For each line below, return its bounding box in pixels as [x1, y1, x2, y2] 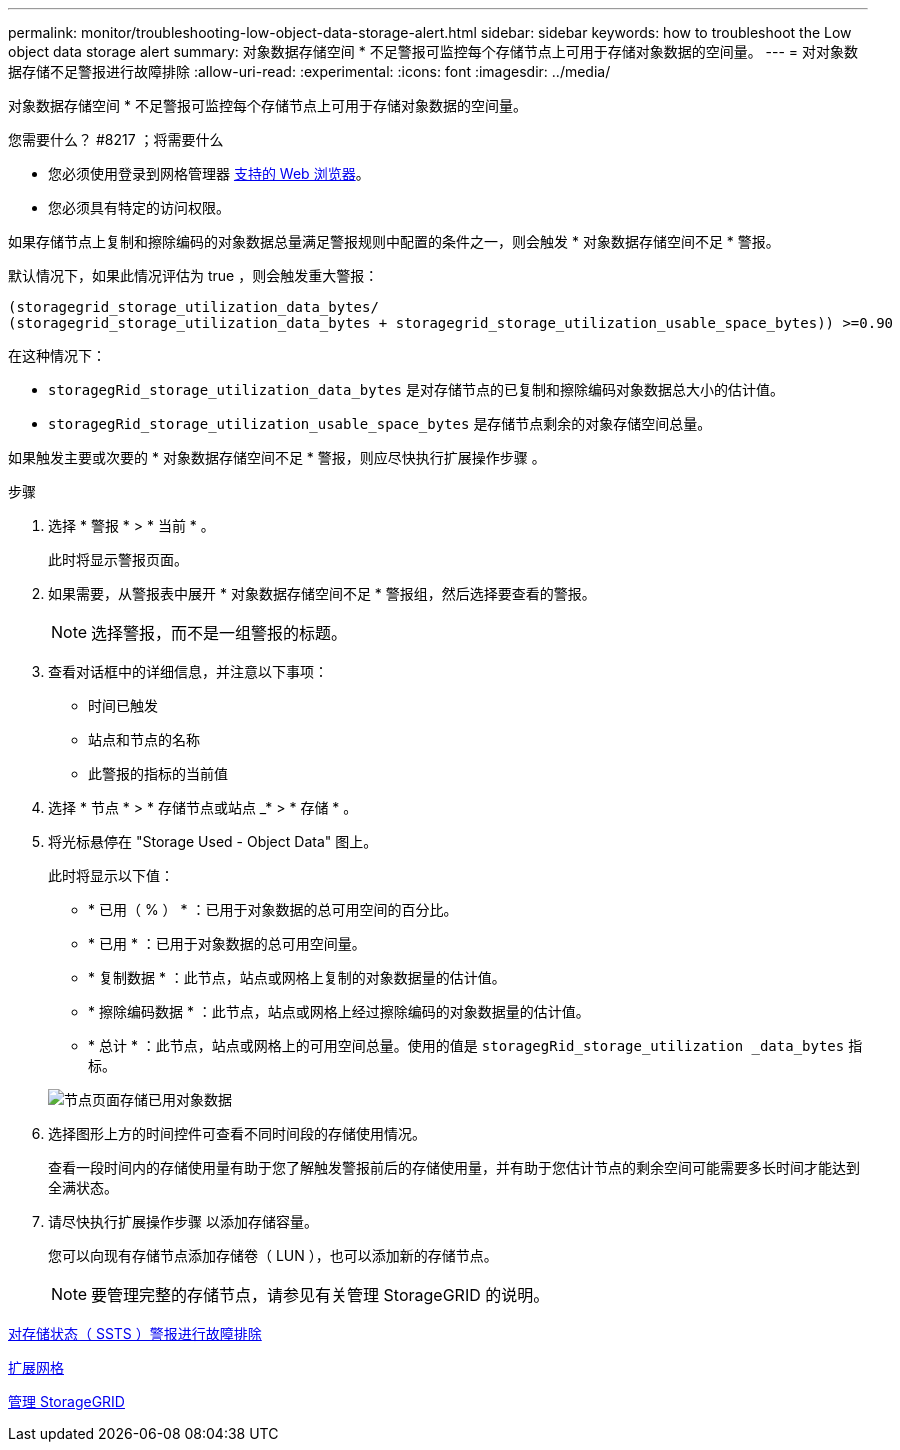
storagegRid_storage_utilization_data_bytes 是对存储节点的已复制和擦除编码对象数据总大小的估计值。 [48, 381, 784, 398]
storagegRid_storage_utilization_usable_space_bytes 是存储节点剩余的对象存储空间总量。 [48, 415, 712, 432]
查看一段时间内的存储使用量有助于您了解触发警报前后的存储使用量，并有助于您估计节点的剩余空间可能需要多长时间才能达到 [48, 1159, 860, 1176]
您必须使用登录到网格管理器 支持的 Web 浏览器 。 [48, 165, 370, 182]
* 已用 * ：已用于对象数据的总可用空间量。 [88, 935, 366, 952]
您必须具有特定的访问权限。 [48, 199, 230, 216]
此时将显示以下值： [48, 867, 174, 884]
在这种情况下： [8, 347, 106, 364]
